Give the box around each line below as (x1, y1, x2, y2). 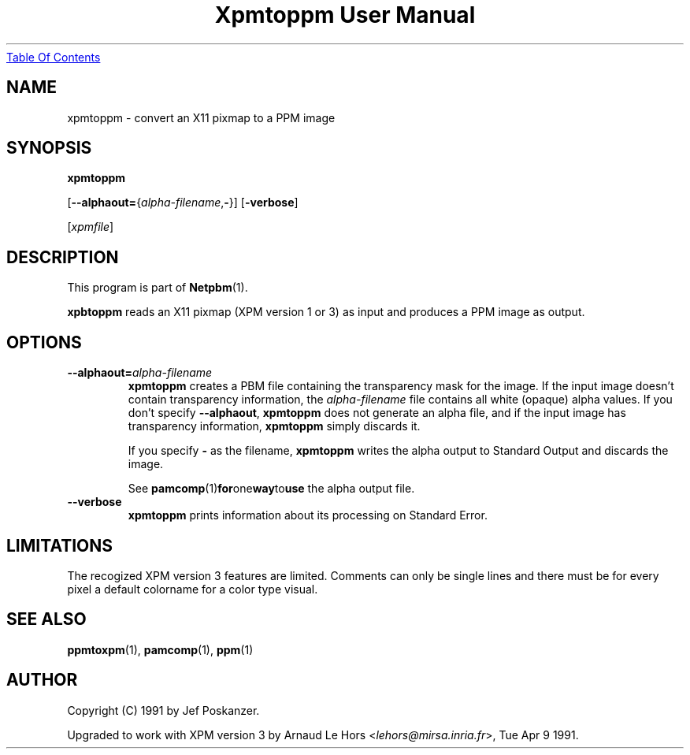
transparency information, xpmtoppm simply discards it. (128, 419, 421, 433)
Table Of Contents (6, 50, 101, 64)
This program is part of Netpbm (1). (67, 281, 248, 295)
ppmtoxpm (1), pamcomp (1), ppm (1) (67, 642, 254, 656)
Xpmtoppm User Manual (214, 2, 476, 28)
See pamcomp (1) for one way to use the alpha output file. (128, 482, 415, 496)
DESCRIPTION (6, 247, 119, 267)
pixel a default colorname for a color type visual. (67, 582, 318, 596)
